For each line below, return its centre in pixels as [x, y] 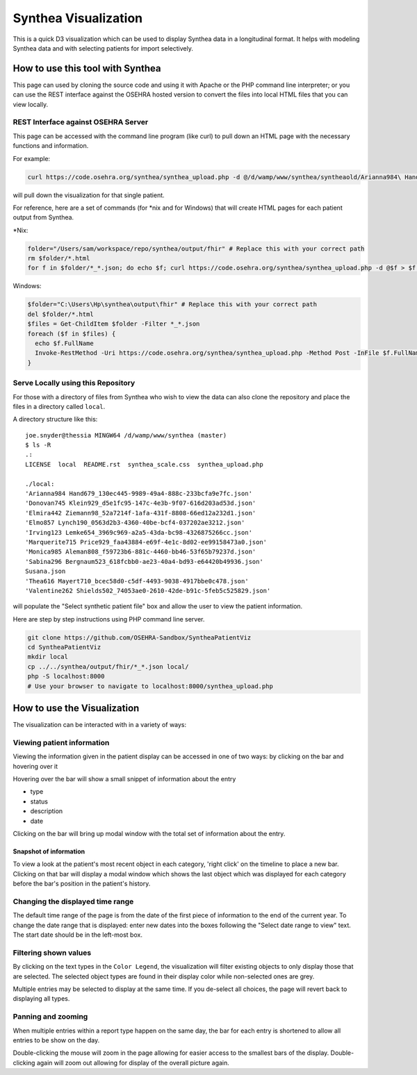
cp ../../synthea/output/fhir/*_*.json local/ [108, 666]
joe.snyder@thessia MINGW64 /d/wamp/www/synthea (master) [126, 435]
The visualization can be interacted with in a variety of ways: [100, 725]
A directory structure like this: [55, 419]
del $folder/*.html [60, 314]
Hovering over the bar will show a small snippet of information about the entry [124, 779]
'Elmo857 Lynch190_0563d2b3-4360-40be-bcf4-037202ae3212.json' [135, 523]
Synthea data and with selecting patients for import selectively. [103, 48]
